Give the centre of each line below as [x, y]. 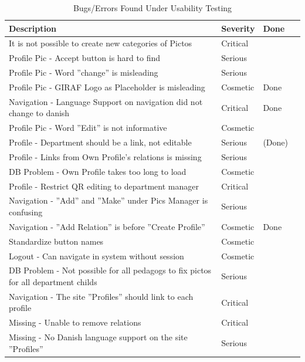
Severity [238, 28]
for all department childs [53, 282]
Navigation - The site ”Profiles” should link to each [101, 296]
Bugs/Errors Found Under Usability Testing [152, 8]
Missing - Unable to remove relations [75, 322]
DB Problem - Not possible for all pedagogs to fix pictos [110, 270]
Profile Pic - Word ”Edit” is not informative [88, 128]
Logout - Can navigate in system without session [96, 256]
